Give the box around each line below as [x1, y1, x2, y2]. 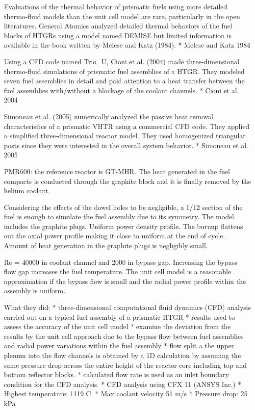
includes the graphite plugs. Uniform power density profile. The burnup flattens [4, 221, 243, 231]
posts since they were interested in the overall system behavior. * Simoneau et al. [4, 140, 248, 150]
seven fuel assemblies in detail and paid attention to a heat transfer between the [4, 76, 245, 86]
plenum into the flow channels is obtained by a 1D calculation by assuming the [4, 350, 241, 360]
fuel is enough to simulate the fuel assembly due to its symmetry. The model [4, 211, 234, 222]
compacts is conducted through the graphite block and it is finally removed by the [4, 176, 251, 186]
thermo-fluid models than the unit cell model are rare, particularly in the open [4, 11, 240, 21]
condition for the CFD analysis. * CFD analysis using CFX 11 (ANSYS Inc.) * [4, 379, 242, 389]
